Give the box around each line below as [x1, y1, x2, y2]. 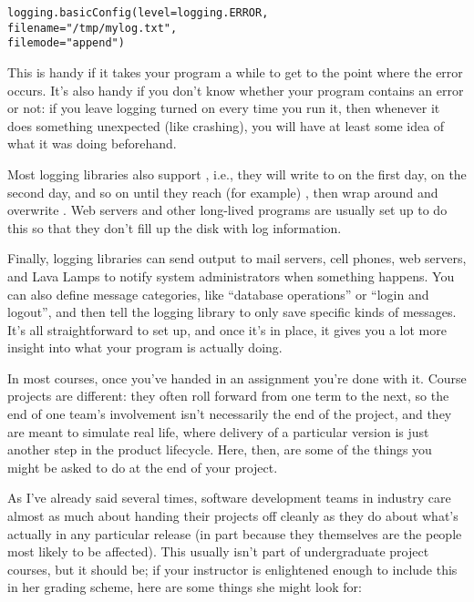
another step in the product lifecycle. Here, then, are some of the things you [7, 440, 432, 459]
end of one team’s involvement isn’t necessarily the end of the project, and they [7, 404, 452, 423]
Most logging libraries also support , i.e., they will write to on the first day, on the [7, 164, 467, 183]
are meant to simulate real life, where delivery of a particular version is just [7, 422, 429, 441]
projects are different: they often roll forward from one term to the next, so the [7, 386, 449, 405]
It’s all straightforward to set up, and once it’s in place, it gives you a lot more [7, 320, 447, 339]
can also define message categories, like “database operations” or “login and [7, 284, 429, 303]
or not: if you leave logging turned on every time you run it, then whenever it [7, 98, 440, 117]
